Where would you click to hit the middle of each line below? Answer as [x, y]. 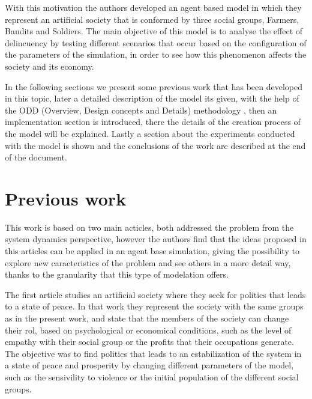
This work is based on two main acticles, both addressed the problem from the [149, 227]
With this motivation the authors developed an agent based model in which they [153, 7]
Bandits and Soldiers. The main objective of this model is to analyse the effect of [154, 31]
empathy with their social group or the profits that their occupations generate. [149, 342]
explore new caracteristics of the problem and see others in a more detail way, [148, 262]
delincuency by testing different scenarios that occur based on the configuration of [156, 42]
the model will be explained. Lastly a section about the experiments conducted [150, 133]
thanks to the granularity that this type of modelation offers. [117, 274]
